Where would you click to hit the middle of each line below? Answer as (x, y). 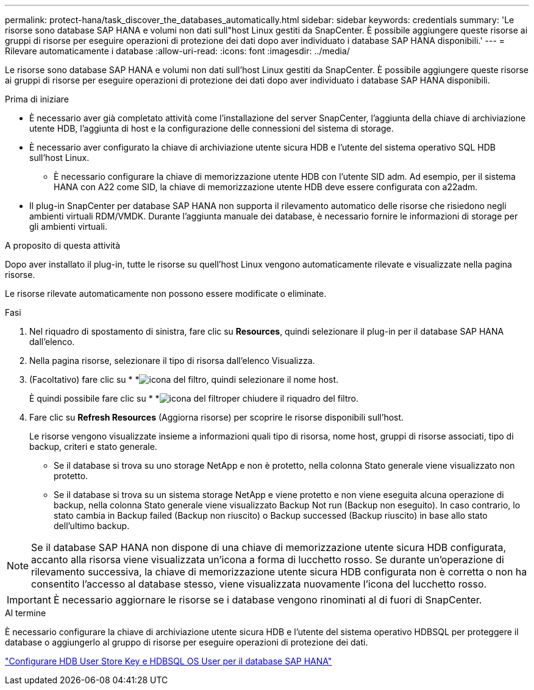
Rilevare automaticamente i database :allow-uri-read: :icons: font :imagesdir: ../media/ (177, 51)
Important (29, 600)
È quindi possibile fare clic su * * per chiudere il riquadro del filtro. (194, 398)
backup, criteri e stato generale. (93, 446)
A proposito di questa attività (63, 245)
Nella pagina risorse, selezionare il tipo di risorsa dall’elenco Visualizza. (172, 361)
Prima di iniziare (37, 99)
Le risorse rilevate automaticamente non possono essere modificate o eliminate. (166, 293)
